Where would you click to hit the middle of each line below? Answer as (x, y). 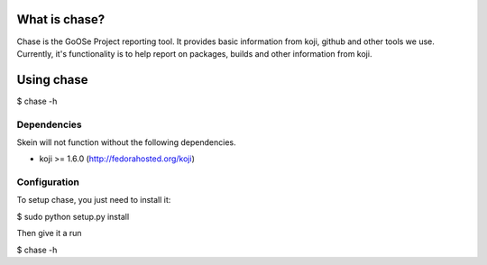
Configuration (48, 182)
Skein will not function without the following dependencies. (126, 142)
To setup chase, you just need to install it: (94, 200)
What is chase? (61, 19)
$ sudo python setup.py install (73, 216)
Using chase (53, 80)
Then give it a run (49, 233)
